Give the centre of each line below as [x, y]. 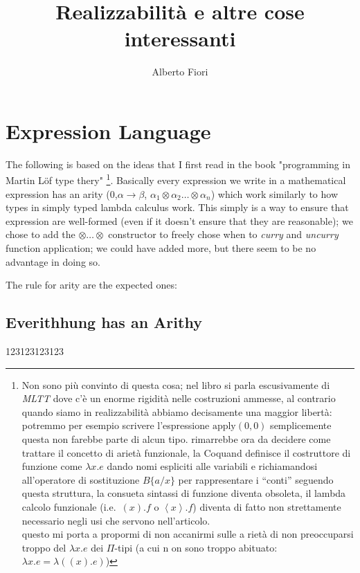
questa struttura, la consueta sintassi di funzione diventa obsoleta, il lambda [184, 493]
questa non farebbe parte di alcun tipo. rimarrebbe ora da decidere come [176, 439]
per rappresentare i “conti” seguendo [256, 479]
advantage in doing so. [53, 261]
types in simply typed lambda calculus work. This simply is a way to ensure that [177, 207]
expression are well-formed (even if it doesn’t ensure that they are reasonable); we [179, 220]
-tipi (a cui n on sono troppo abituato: [196, 547]
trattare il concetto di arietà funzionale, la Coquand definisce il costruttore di [186, 452]
